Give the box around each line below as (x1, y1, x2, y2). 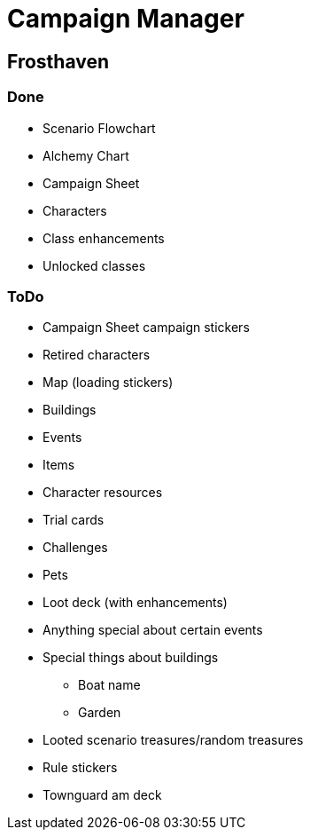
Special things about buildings (43, 650, 219, 666)
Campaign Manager (7, 4, 244, 34)
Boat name (78, 677, 141, 693)
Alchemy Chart (43, 147, 129, 163)
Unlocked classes (43, 257, 146, 273)
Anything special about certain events (43, 622, 263, 638)
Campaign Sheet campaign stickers (43, 320, 250, 336)
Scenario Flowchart (43, 120, 156, 136)
